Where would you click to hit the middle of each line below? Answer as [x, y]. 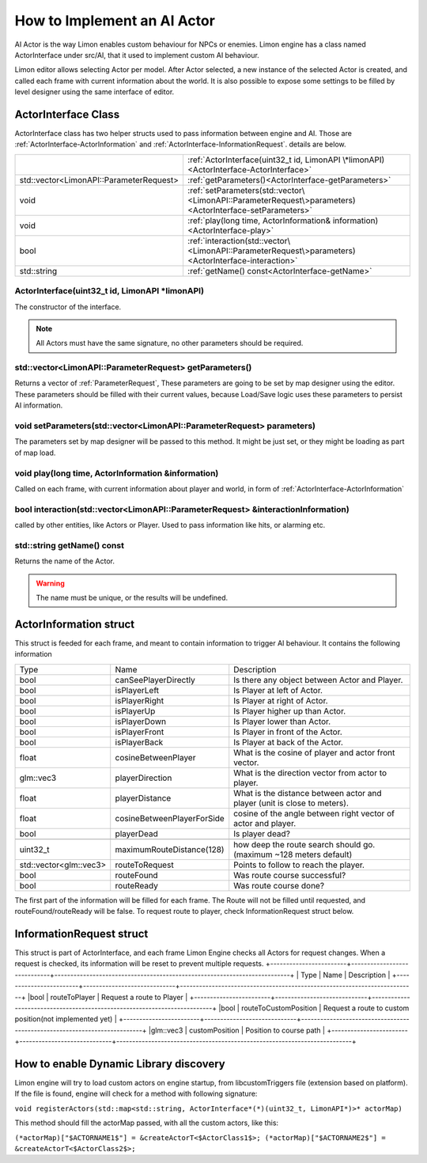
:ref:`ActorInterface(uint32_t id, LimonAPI [264, 160]
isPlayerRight [140, 700]
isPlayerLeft [137, 690]
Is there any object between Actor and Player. [318, 680]
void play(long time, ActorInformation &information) [117, 473]
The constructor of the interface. [68, 307]
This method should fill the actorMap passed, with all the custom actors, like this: [147, 1123]
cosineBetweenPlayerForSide [170, 818]
